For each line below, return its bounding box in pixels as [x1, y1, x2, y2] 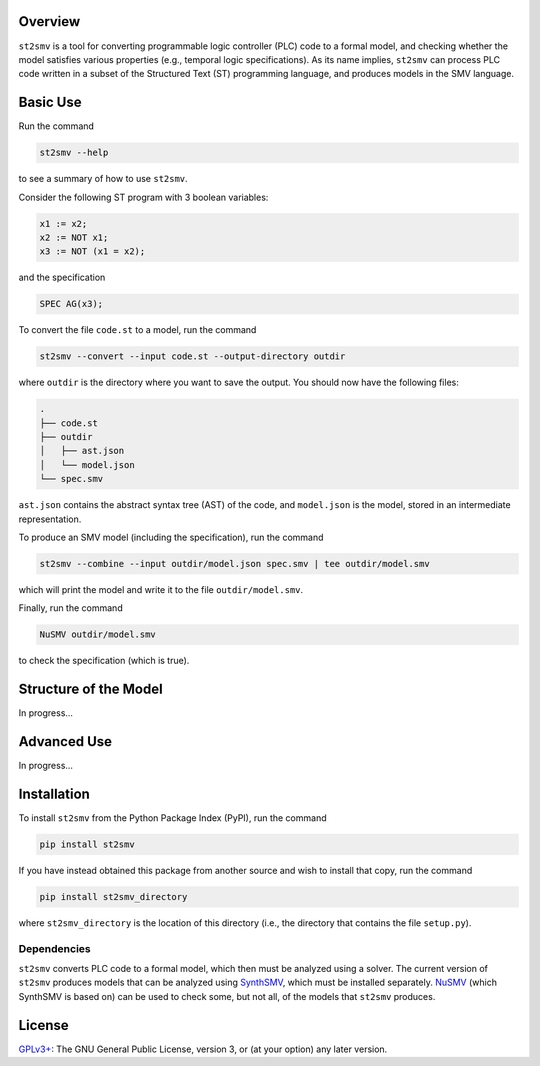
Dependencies [18, 941, 92, 955]
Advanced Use [18, 733, 113, 750]
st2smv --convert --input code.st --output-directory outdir [39, 351, 346, 362]
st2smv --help [39, 147, 109, 159]
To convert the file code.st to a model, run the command [18, 324, 257, 336]
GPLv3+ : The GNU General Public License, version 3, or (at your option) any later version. [18, 1043, 388, 1055]
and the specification [18, 271, 106, 284]
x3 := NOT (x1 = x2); [39, 246, 146, 257]
